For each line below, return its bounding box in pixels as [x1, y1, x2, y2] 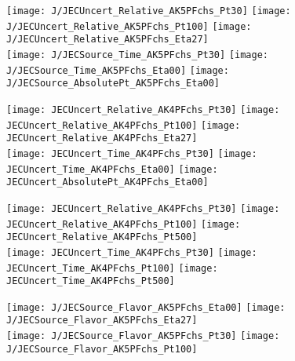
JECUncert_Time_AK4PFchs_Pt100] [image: [6, 262, 218, 274]
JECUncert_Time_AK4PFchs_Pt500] [6, 275, 175, 287]
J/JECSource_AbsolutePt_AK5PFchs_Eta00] [6, 78, 220, 89]
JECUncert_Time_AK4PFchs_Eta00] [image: [6, 163, 218, 175]
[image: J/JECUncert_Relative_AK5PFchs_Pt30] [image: [6, 5, 291, 16]
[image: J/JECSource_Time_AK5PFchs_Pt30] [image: [6, 49, 268, 60]
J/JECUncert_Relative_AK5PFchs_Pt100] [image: [6, 20, 252, 32]
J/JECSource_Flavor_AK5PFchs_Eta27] [6, 315, 198, 326]
